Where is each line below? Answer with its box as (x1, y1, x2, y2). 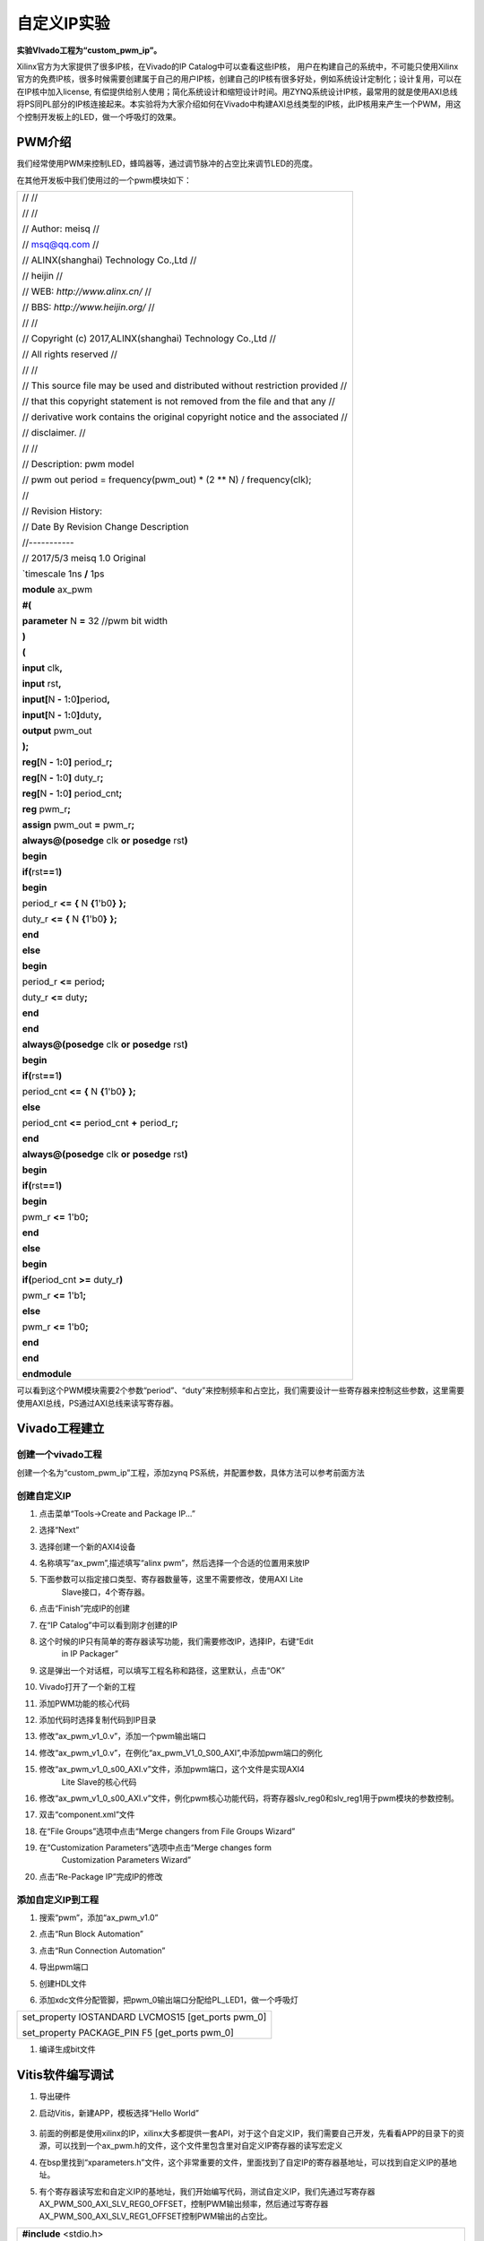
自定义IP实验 (16, 13, 111, 33)
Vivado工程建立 (16, 1421, 105, 1436)
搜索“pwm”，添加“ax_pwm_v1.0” (39, 1912, 159, 1923)
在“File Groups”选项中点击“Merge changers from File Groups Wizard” (39, 1825, 296, 1837)
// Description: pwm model (22, 458, 134, 471)
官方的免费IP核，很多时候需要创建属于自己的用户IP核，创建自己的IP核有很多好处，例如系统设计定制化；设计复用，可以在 (16, 74, 462, 84)
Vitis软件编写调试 (16, 2067, 114, 2083)
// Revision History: (22, 505, 103, 517)
